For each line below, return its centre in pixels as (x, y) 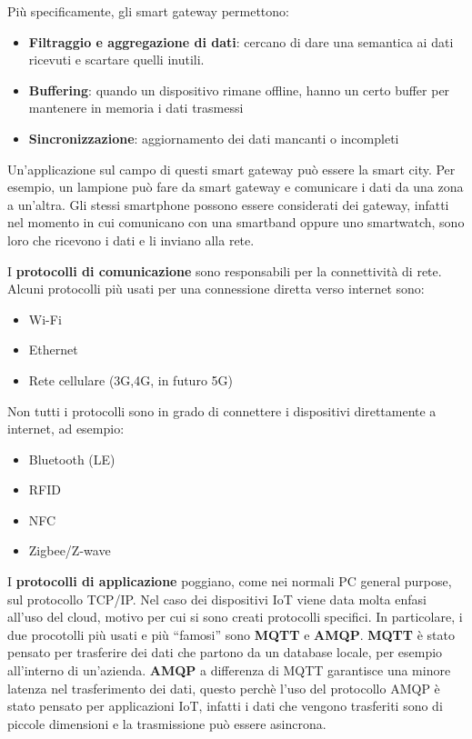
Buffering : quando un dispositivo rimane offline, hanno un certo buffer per (239, 90)
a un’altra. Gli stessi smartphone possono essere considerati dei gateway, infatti (228, 204)
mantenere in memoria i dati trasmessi (136, 108)
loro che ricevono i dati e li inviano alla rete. (131, 240)
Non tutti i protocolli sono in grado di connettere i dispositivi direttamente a (222, 410)
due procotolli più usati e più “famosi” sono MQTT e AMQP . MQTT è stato (231, 634)
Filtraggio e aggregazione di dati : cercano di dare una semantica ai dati (241, 41)
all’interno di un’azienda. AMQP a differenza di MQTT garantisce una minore (229, 670)
